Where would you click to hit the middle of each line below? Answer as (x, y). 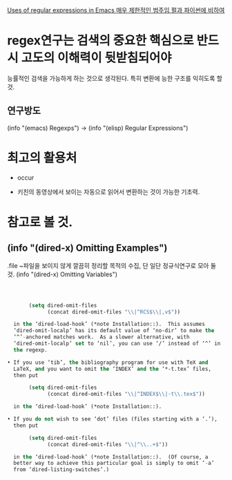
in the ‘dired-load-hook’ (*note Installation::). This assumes (109, 324)
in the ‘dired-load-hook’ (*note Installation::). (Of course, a (111, 457)
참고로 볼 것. (40, 222)
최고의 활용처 (42, 158)
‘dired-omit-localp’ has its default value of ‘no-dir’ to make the (114, 331)
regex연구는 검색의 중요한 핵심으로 (101, 41)
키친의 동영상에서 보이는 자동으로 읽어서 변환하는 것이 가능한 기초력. (108, 191)
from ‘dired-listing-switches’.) (61, 470)
